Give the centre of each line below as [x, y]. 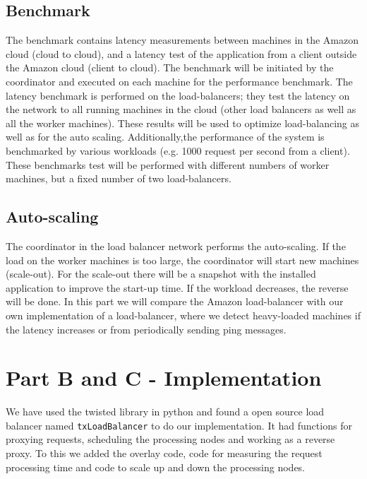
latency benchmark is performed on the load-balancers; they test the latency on [178, 95]
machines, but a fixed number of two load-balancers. [119, 178]
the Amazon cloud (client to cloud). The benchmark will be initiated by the [170, 67]
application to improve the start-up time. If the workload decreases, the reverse [177, 287]
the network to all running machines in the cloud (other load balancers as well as [181, 109]
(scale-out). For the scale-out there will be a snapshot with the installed [161, 274]
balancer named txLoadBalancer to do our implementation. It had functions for [179, 425]
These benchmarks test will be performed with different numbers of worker [168, 164]
